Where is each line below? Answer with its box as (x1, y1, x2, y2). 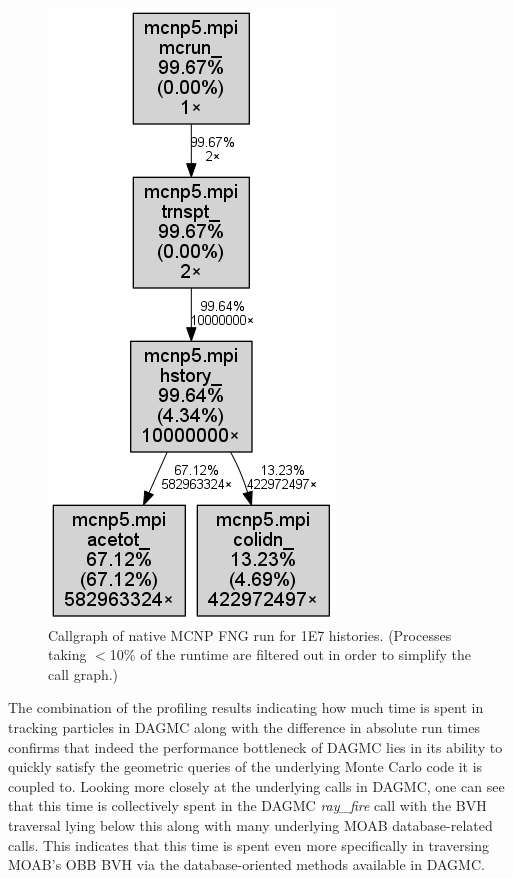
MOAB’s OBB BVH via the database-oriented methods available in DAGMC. (8, 854, 485, 875)
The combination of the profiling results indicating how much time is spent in (8, 697, 484, 718)
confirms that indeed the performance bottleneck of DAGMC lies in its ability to (8, 736, 503, 757)
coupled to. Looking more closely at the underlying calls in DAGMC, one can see (8, 775, 505, 796)
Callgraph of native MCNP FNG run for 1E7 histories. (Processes (48, 624, 452, 645)
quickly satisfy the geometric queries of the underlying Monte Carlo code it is (8, 756, 483, 777)
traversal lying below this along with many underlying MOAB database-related (8, 814, 493, 835)
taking (48, 644, 87, 665)
